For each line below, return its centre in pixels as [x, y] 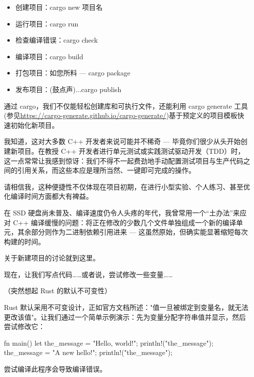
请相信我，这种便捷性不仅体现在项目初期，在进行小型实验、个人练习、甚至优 [127, 186]
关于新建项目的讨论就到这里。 [52, 258]
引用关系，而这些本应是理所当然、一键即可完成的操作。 [106, 170]
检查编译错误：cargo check [57, 40]
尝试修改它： [24, 326]
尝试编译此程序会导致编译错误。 [55, 369]
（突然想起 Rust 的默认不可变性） [58, 291]
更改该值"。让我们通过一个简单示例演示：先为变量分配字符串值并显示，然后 [125, 317]
